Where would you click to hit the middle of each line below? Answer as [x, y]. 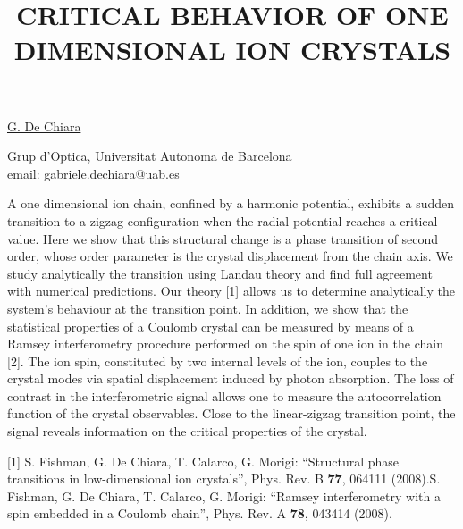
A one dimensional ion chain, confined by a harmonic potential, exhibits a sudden [231, 203]
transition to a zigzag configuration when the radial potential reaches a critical [223, 220]
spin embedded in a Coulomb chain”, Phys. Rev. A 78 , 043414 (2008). [200, 513]
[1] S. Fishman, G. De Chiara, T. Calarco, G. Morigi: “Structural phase [203, 461]
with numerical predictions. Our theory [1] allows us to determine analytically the [231, 291]
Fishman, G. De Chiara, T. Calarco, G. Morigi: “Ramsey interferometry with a [224, 495]
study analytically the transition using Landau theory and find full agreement [220, 273]
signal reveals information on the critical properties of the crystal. [187, 431]
